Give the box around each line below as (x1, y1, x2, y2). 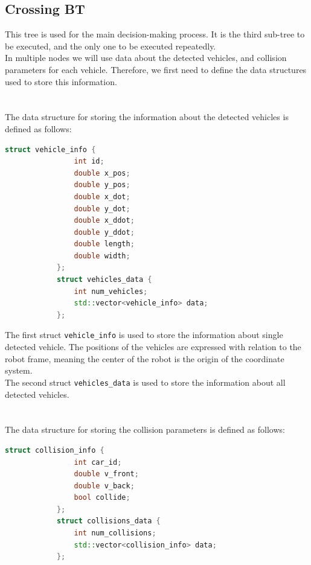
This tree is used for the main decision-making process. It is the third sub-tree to (5, 28, 305, 40)
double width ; (74, 251, 130, 260)
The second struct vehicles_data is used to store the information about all (5, 375, 286, 388)
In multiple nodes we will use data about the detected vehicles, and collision (5, 51, 287, 64)
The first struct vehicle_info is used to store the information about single (5, 328, 283, 341)
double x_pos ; (74, 168, 130, 177)
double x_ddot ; (74, 216, 135, 225)
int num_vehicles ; (74, 287, 148, 296)
